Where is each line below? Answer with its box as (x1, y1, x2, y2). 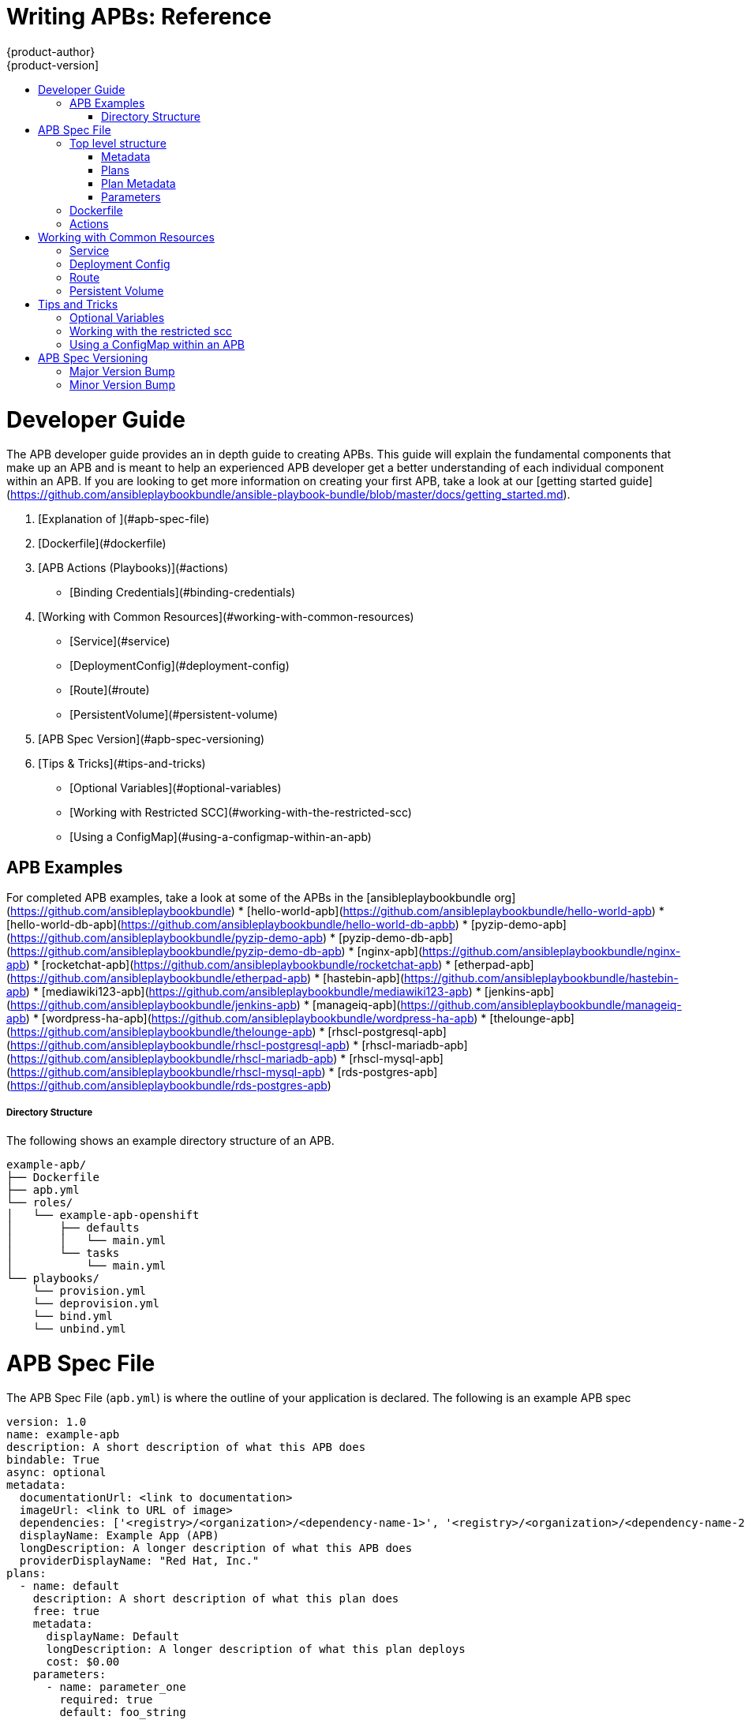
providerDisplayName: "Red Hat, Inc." (19, 1554, 260, 1568)
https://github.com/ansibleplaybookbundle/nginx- (422, 944, 681, 959)
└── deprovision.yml (32, 1296, 159, 1310)
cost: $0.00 (46, 1655, 120, 1669)
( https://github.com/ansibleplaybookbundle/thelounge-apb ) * (6, 1025, 325, 1039)
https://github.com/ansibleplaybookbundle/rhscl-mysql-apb (10, 1065, 322, 1079)
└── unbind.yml (32, 1322, 126, 1335)
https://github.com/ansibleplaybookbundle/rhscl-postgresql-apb (10, 1038, 346, 1053)
